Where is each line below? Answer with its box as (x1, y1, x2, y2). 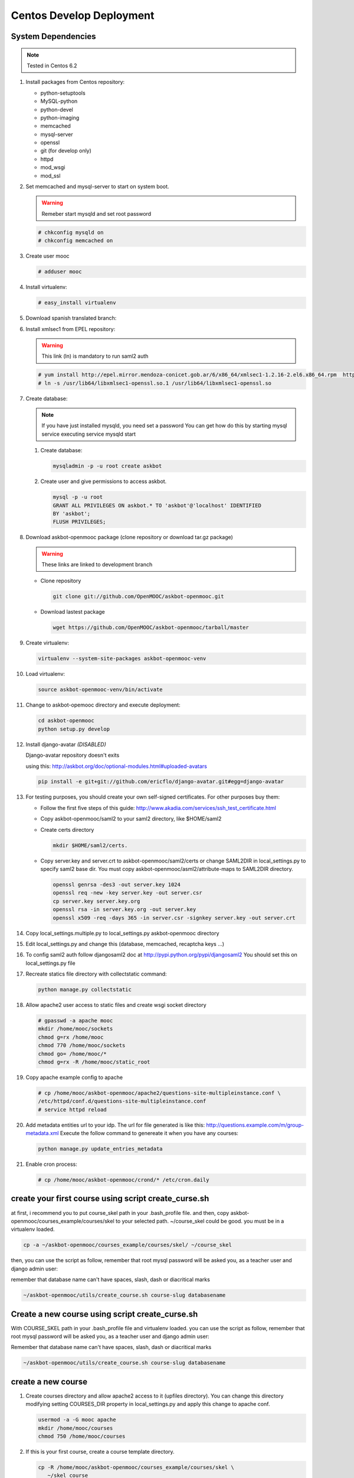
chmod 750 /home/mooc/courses (38, 1433, 126, 1440)
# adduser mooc (38, 268, 82, 275)
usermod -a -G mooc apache (38, 1417, 116, 1423)
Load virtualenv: (25, 670, 65, 678)
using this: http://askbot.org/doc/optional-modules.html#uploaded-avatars (25, 763, 208, 770)
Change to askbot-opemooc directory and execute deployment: (25, 701, 181, 709)
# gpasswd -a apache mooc (38, 1017, 113, 1024)
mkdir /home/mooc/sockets (38, 1026, 113, 1032)
